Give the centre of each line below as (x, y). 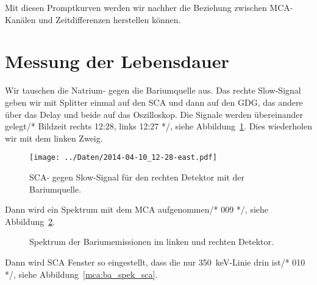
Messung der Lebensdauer (117, 61)
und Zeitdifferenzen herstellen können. (110, 19)
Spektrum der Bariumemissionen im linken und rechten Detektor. (151, 242)
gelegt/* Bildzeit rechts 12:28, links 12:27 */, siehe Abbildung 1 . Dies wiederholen (158, 126)
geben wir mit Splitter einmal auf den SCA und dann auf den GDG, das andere (154, 102)
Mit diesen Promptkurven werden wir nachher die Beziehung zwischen (136, 7)
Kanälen (20, 19)
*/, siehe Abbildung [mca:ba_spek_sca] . (81, 274)
